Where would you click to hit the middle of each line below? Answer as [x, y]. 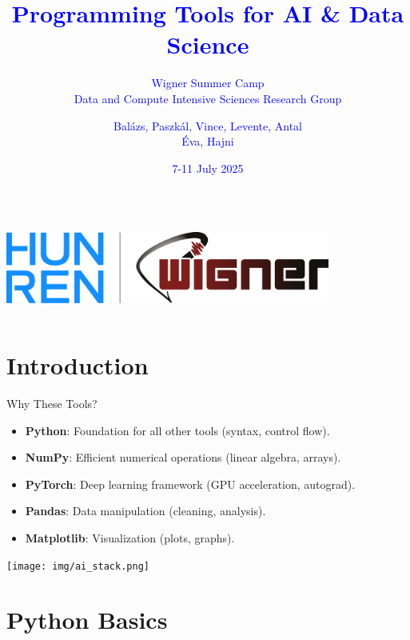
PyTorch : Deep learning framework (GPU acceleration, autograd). [190, 484]
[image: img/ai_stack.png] [78, 566]
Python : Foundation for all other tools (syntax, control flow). [177, 430]
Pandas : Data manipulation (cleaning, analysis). [145, 511]
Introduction [78, 365]
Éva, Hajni [208, 141]
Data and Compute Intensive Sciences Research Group [208, 98]
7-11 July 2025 [208, 168]
